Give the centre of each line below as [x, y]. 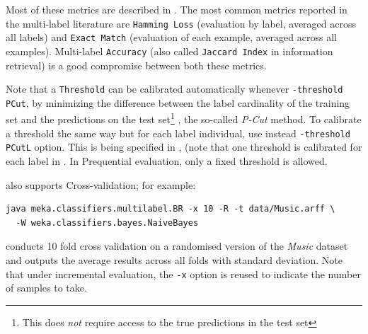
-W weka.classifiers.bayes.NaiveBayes [107, 223]
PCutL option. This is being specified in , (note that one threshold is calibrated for [184, 147]
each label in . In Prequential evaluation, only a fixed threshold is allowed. [167, 161]
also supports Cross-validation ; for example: [101, 184]
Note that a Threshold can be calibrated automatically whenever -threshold [174, 89]
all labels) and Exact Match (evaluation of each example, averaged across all [171, 37]
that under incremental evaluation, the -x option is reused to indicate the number [183, 273]
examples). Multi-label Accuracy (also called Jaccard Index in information [169, 51]
